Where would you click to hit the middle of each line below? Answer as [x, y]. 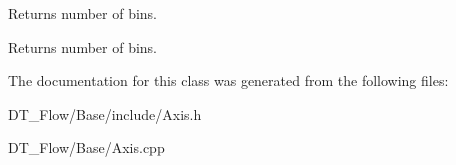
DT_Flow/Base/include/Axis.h [105, 113]
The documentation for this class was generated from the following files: [228, 80]
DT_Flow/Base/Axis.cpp [86, 147]
